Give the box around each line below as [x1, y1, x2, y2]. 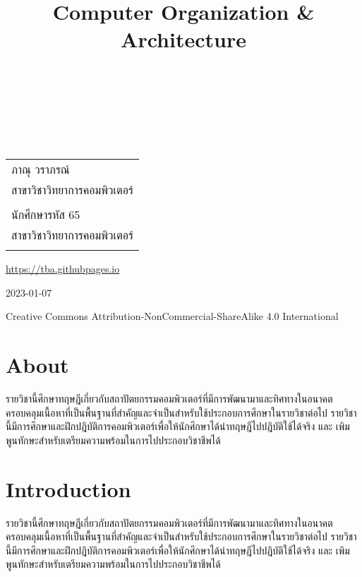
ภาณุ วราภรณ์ [11, 161, 70, 178]
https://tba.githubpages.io [6, 261, 120, 276]
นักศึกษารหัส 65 [11, 206, 80, 223]
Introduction [6, 474, 131, 503]
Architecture [121, 25, 246, 54]
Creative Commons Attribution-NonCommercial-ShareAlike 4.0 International [6, 309, 339, 323]
